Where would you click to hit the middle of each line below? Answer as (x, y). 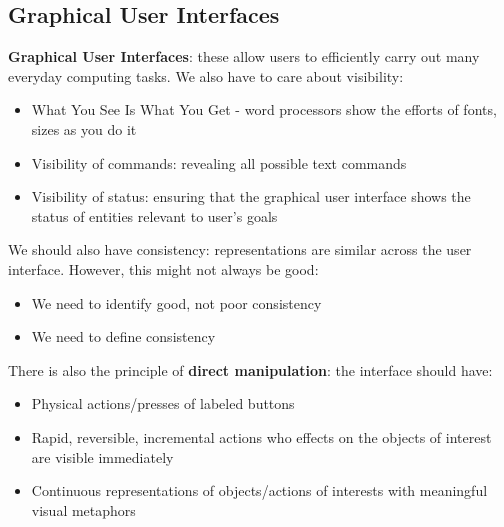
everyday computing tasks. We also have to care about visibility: (206, 75)
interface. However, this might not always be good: (163, 268)
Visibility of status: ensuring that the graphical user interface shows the (251, 196)
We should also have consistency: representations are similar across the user (240, 249)
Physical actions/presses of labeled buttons (163, 403)
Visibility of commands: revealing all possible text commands (219, 162)
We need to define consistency (123, 336)
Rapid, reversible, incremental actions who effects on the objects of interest (261, 436)
